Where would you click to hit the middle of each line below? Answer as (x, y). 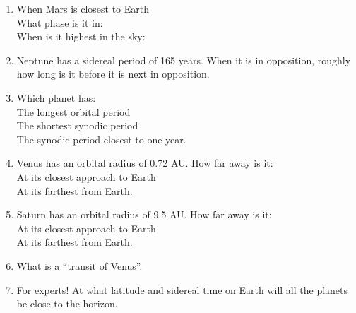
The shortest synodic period (77, 125)
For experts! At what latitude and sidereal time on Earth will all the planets (182, 289)
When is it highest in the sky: (81, 36)
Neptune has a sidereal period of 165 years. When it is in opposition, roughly (184, 60)
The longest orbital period (73, 111)
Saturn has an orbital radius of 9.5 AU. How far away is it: (144, 214)
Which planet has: (56, 97)
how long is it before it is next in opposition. (113, 74)
